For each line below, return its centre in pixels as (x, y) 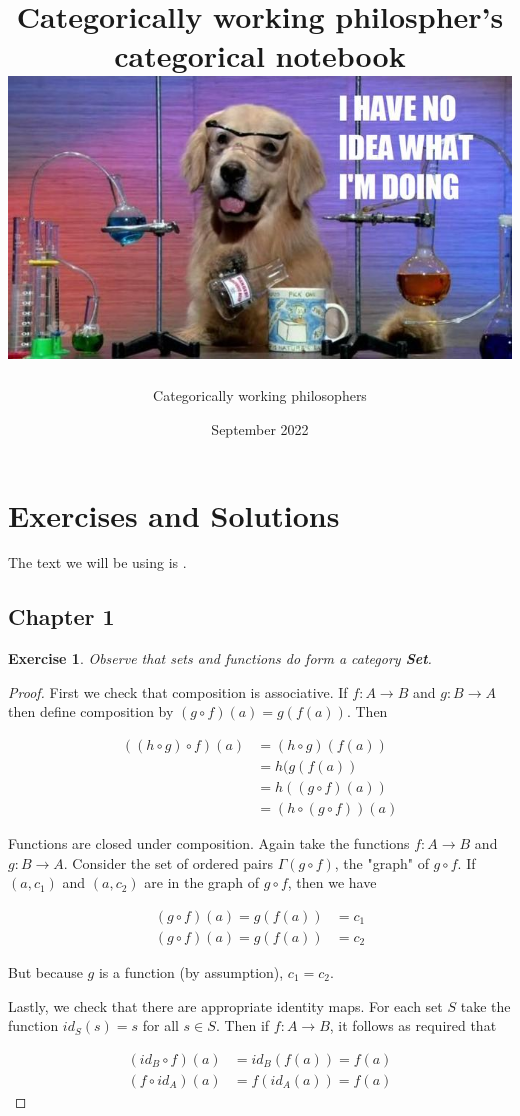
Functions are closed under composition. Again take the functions (209, 843)
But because (45, 972)
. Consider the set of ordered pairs (168, 862)
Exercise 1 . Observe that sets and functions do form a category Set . (220, 658)
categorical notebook (260, 55)
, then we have (332, 882)
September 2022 (260, 428)
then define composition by (91, 711)
